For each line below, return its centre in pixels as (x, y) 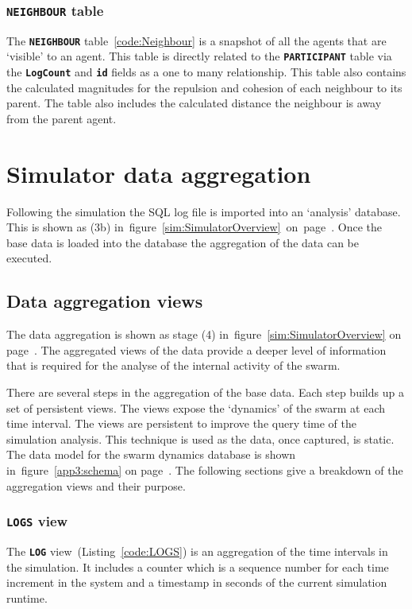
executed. (29, 258)
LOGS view (37, 521)
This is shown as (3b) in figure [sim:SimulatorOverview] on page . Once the (194, 227)
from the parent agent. (62, 118)
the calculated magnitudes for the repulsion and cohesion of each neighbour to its (204, 87)
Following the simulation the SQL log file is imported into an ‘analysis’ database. (204, 211)
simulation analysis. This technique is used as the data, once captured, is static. (200, 438)
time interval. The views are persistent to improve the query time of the (181, 423)
